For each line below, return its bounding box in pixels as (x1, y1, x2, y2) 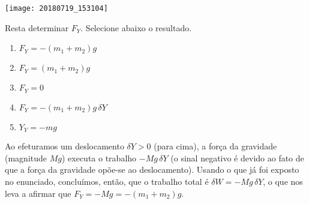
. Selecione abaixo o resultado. (80, 21, 192, 34)
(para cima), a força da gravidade (154, 140, 277, 152)
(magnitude (5, 151, 47, 164)
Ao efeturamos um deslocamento (5, 140, 124, 152)
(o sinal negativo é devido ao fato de (170, 151, 304, 164)
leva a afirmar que (5, 187, 71, 199)
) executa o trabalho (61, 151, 137, 164)
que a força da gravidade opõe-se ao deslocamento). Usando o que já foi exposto (5, 163, 299, 176)
